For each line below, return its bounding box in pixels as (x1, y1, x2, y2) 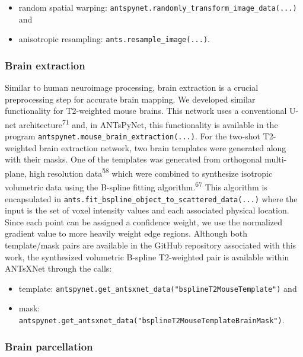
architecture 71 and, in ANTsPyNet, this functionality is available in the (19, 116, 278, 130)
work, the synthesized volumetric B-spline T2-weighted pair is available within (5, 250, 289, 263)
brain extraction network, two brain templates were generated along (39, 141, 286, 154)
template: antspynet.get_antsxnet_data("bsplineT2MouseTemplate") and (18, 282, 297, 294)
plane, (5, 167, 27, 179)
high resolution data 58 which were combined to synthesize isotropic (29, 165, 273, 179)
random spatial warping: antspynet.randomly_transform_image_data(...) (18, 1, 297, 13)
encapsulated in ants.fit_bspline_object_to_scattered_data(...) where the (5, 192, 298, 205)
